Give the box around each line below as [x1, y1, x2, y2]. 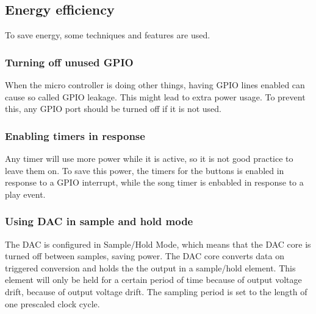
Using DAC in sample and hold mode [5, 214, 193, 229]
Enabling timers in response [5, 128, 145, 143]
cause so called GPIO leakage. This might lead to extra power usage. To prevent [5, 90, 306, 103]
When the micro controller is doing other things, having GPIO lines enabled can [5, 78, 305, 91]
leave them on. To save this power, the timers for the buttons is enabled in [5, 164, 284, 176]
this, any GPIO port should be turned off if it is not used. [5, 102, 221, 115]
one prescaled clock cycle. [5, 297, 100, 310]
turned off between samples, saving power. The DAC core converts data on [5, 249, 284, 262]
